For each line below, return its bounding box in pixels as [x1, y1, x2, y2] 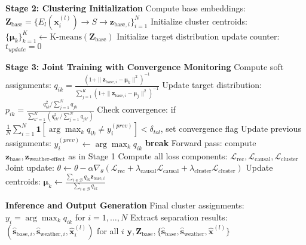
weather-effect [29, 156, 65, 163]
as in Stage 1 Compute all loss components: [68, 149, 228, 162]
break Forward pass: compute [145, 137, 256, 149]
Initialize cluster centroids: [150, 14, 247, 27]
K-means [50, 32, 82, 41]
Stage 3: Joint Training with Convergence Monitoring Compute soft [5, 60, 284, 72]
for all [97, 224, 119, 237]
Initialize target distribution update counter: [117, 29, 280, 42]
